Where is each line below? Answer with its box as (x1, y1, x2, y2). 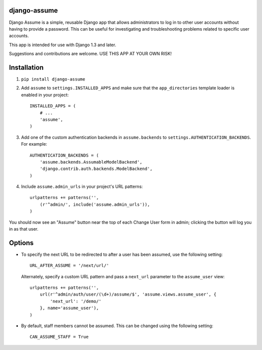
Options (9, 238, 34, 247)
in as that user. (9, 226, 39, 232)
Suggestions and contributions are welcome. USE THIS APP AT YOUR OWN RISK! (9, 51, 172, 57)
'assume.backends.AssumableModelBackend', (39, 159, 143, 165)
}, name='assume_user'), (39, 305, 99, 311)
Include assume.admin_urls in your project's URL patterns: (21, 183, 143, 189)
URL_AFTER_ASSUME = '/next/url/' (30, 263, 109, 268)
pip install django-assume (21, 76, 85, 82)
